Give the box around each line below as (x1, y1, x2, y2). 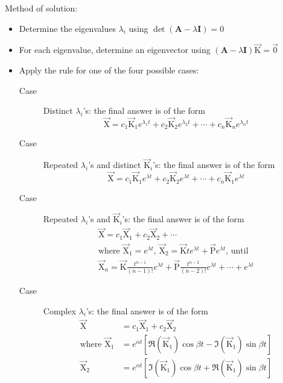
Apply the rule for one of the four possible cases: (19, 64, 199, 76)
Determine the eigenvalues (19, 22, 116, 34)
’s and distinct (88, 158, 141, 171)
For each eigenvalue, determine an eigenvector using (19, 43, 211, 56)
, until (226, 246, 249, 255)
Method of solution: (5, 2, 78, 14)
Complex (43, 304, 76, 317)
